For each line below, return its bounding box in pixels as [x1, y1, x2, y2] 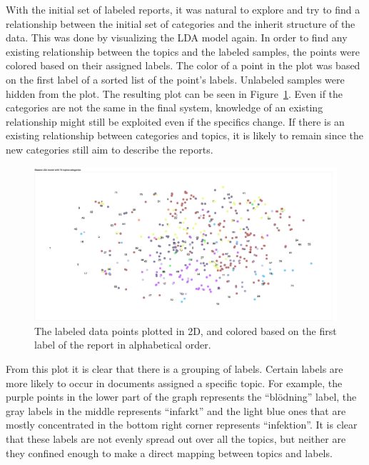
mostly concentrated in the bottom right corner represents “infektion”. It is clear [6, 417, 358, 432]
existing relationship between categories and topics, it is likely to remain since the [6, 128, 364, 143]
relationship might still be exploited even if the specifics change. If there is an [6, 114, 345, 129]
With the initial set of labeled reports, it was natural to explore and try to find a [6, 2, 360, 16]
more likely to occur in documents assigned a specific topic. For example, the [6, 375, 343, 390]
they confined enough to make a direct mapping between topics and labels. [6, 445, 333, 460]
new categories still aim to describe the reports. [6, 141, 213, 156]
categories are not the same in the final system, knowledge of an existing [6, 100, 323, 115]
